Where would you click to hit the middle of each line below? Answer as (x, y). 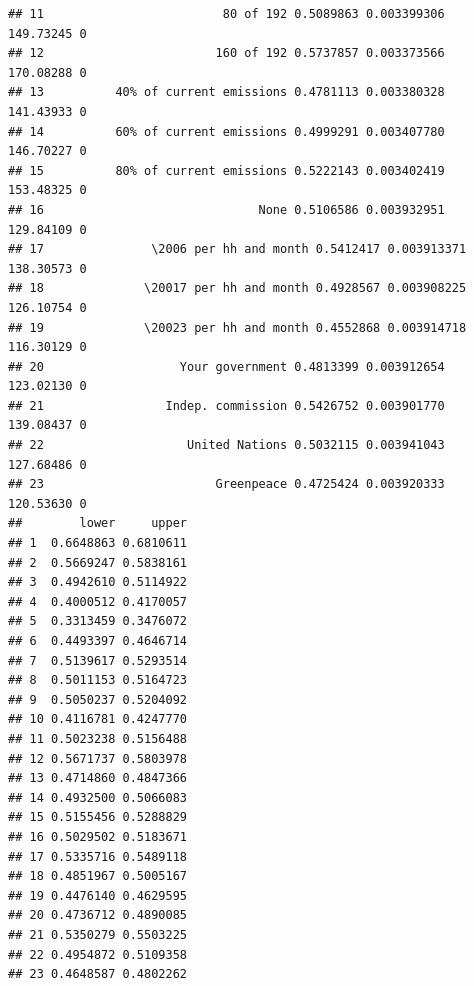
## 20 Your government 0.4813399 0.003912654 (226, 366)
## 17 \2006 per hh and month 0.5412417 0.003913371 (237, 249)
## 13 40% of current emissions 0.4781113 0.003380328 (226, 92)
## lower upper (97, 523)
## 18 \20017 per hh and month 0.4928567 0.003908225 (237, 288)
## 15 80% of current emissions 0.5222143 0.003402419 (226, 170)
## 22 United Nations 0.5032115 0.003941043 (226, 445)
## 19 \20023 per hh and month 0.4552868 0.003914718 (237, 327)
